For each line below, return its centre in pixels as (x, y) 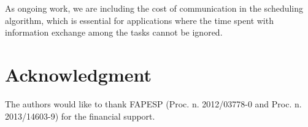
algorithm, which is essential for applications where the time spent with (139, 20)
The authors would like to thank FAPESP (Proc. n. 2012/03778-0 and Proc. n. (153, 103)
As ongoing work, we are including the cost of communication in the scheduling (154, 8)
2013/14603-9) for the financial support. (80, 116)
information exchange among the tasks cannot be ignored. (114, 32)
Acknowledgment (78, 74)
